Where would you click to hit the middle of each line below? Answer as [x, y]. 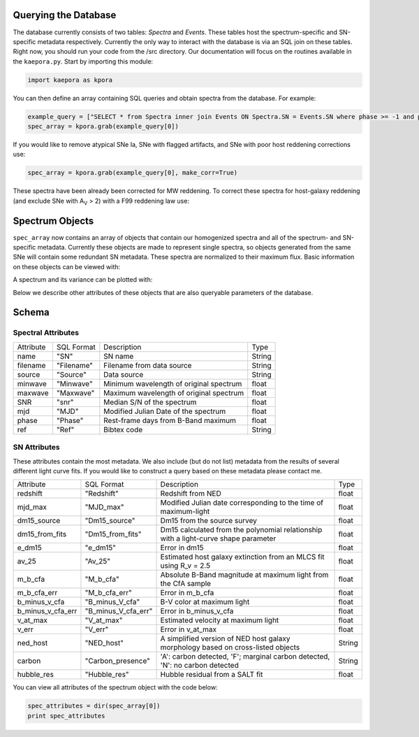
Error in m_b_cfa [187, 593]
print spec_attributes [66, 716]
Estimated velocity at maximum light [220, 620]
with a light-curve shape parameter [218, 538]
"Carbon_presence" [117, 661]
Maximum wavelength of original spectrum [174, 393]
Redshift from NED [191, 494]
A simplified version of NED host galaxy [225, 638]
